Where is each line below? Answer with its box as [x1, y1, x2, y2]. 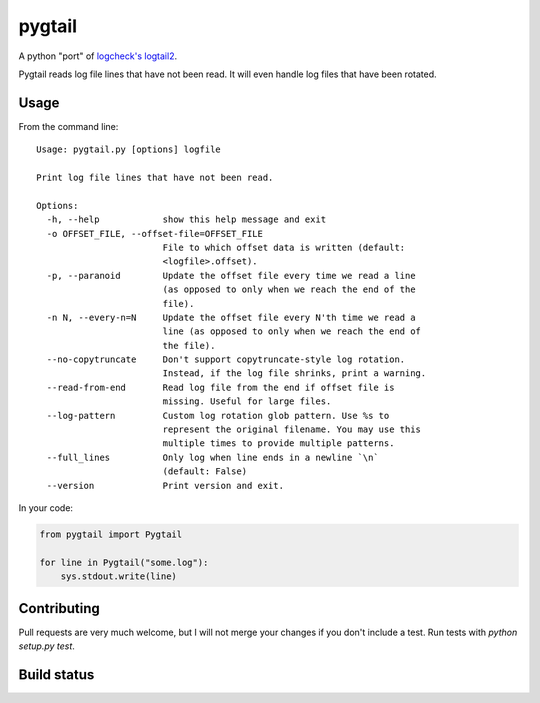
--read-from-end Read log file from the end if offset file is [46, 381, 395, 393]
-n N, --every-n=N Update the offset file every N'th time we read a [46, 311, 416, 323]
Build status [18, 666, 95, 683]
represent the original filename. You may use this [162, 424, 422, 435]
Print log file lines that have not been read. [36, 172, 274, 184]
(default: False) [162, 466, 248, 477]
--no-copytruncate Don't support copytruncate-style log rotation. [46, 354, 406, 365]
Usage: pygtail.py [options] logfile [36, 144, 222, 155]
